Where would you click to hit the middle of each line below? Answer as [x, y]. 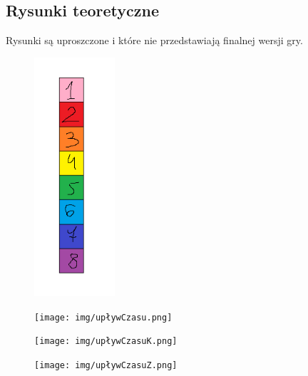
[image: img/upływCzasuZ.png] [106, 366]
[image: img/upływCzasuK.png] [106, 341]
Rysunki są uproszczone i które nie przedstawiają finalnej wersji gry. [154, 40]
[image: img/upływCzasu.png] [103, 317]
